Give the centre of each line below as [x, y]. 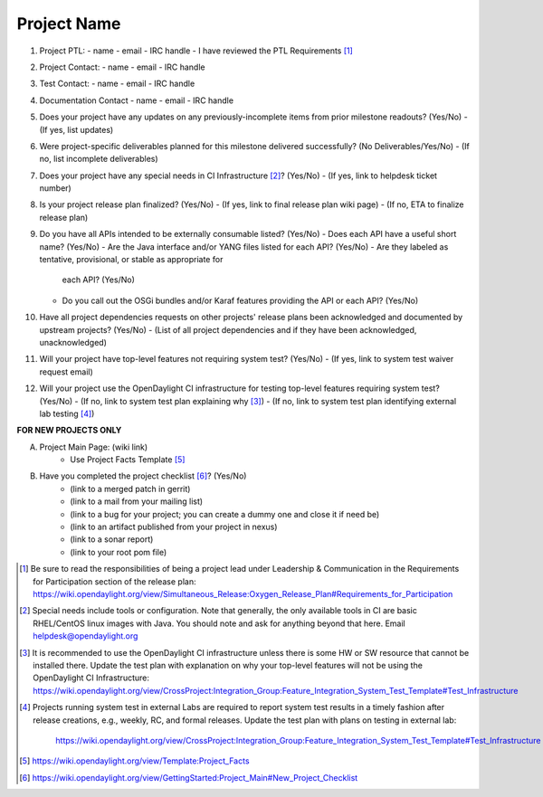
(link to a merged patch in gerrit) [130, 489]
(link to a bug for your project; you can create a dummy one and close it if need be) [225, 514]
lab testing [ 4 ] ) [67, 413]
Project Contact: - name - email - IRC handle [122, 67]
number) [55, 188]
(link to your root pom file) [119, 552]
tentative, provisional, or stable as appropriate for [131, 260]
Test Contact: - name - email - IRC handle [117, 84]
